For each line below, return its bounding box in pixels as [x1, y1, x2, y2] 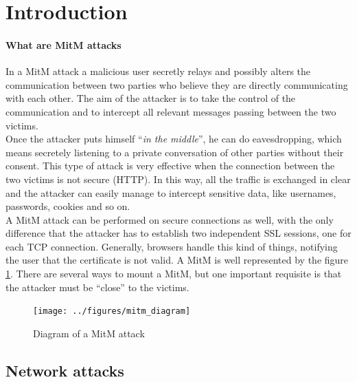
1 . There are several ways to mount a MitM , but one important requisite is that [5, 266, 342, 281]
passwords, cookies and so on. [5, 199, 130, 213]
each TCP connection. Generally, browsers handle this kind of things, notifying [5, 239, 338, 253]
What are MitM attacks [5, 37, 122, 52]
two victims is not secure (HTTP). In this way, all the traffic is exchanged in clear [5, 171, 351, 186]
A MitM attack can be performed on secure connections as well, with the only [5, 212, 334, 226]
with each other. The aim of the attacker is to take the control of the [5, 91, 296, 105]
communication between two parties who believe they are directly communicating [5, 77, 348, 92]
